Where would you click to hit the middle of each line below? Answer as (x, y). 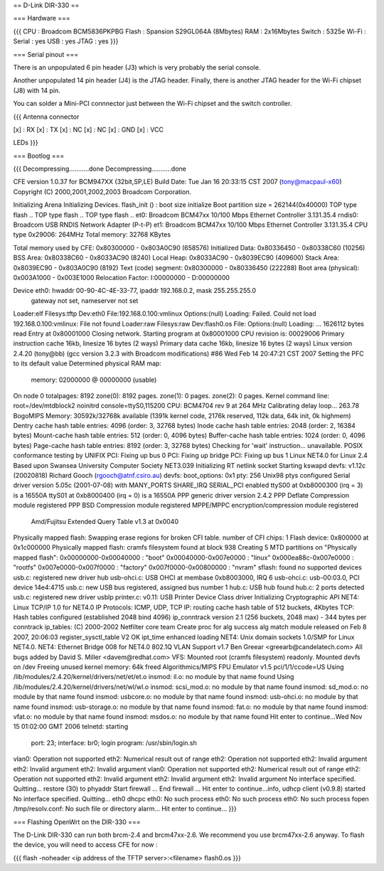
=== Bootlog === (39, 156)
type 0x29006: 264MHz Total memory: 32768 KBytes (92, 235)
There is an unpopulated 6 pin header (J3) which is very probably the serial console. (137, 67)
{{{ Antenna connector (46, 117)
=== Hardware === (42, 18)
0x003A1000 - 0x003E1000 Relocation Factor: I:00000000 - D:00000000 (122, 277)
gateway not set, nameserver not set (85, 300)
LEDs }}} (26, 143)
